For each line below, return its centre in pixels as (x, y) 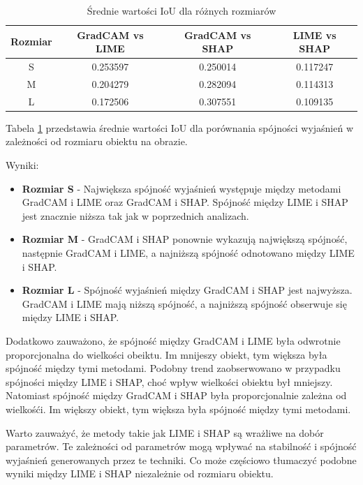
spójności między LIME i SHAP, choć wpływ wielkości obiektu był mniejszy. (169, 381)
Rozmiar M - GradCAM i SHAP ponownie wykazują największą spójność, (185, 239)
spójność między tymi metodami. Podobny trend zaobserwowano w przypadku (173, 368)
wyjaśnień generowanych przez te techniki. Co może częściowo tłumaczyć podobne (181, 460)
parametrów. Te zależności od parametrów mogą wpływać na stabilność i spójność (181, 446)
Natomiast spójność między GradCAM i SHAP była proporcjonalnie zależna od (176, 395)
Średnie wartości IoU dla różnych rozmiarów (181, 10)
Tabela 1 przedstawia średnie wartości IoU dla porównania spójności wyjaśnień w (180, 127)
